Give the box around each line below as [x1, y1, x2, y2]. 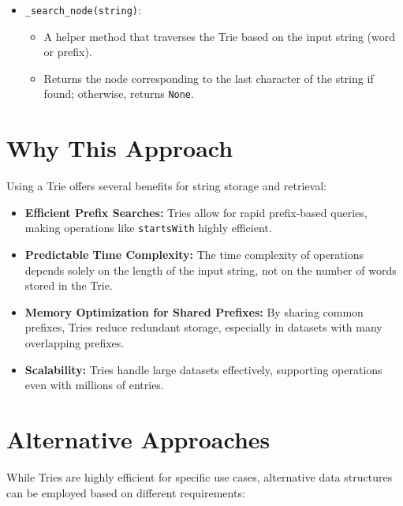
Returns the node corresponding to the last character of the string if [43, 69, 374, 86]
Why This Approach [6, 132, 233, 164]
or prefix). [43, 43, 92, 60]
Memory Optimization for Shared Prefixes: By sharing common [24, 303, 364, 320]
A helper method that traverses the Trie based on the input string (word [43, 28, 396, 44]
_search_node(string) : [24, 2, 141, 17]
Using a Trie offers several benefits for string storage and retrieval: [6, 178, 327, 194]
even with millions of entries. [24, 377, 164, 393]
